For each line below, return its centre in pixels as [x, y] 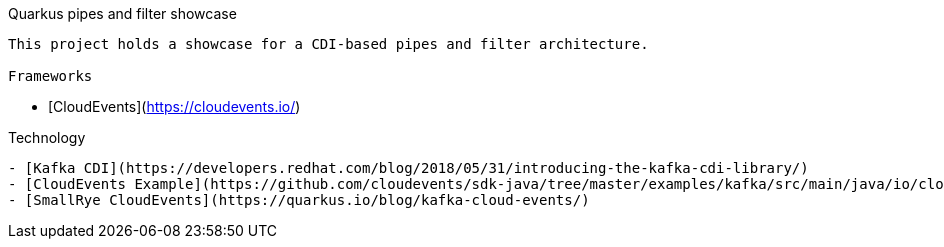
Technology [47, 137]
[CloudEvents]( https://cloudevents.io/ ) [174, 106]
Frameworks [50, 76]
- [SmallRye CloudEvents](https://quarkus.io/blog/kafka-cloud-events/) [299, 200]
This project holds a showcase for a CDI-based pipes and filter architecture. [328, 44]
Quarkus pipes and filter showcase [122, 13]
